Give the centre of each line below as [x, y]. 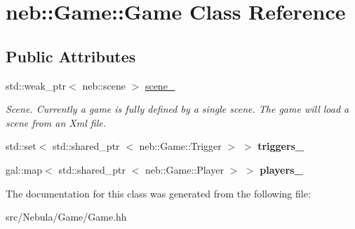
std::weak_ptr [36, 85]
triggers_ [281, 146]
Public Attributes [71, 56]
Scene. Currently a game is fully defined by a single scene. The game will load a [177, 109]
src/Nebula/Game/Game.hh [66, 217]
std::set [21, 146]
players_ [281, 169]
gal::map [24, 169]
